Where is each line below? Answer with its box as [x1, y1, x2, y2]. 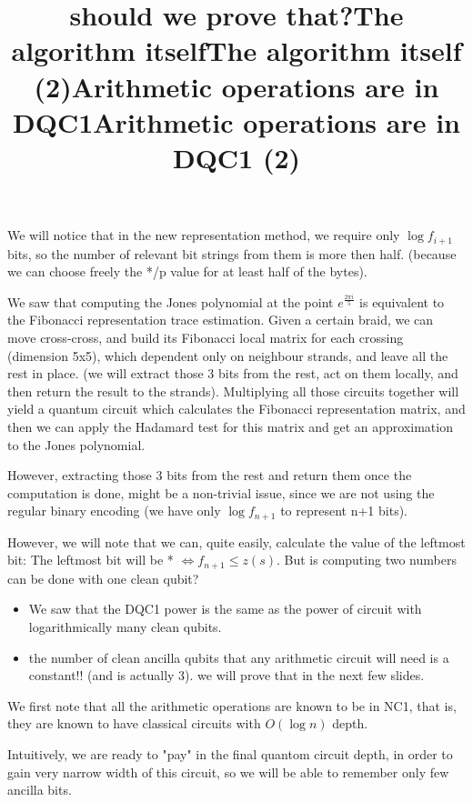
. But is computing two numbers [276, 550, 457, 569]
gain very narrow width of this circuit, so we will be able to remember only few [7, 762, 449, 781]
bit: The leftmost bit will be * [7, 550, 174, 569]
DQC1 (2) [172, 138, 301, 175]
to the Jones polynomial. [7, 435, 146, 454]
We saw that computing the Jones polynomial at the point [7, 292, 334, 311]
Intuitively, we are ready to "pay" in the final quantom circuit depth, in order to [7, 744, 453, 763]
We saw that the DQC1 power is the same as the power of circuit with [28, 599, 422, 618]
